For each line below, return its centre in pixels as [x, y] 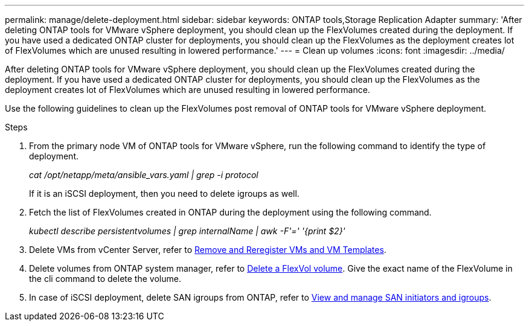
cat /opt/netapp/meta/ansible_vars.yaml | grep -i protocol [144, 175]
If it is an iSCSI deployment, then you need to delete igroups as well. [164, 193]
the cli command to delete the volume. [105, 279]
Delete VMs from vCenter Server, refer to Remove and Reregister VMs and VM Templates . [208, 250]
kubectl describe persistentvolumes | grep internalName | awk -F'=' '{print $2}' [187, 231]
